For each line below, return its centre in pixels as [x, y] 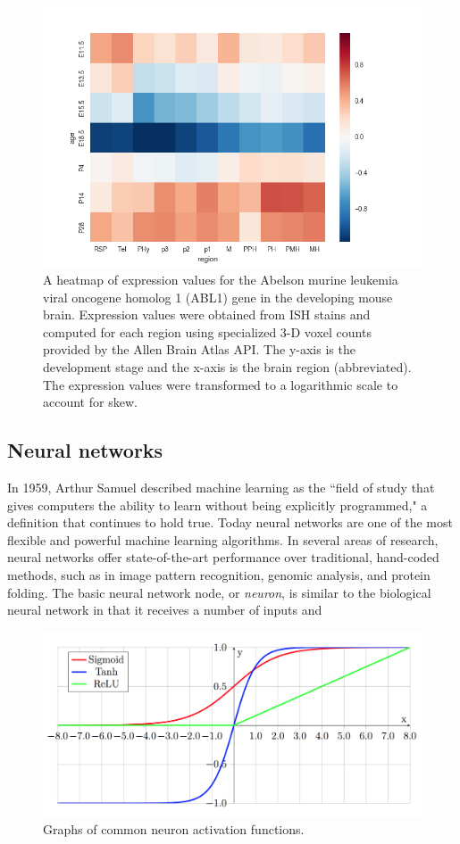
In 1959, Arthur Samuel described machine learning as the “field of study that [221, 488]
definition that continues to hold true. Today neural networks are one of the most [230, 522]
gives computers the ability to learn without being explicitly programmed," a [217, 505]
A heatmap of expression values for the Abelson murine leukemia [221, 280]
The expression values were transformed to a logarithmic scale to [221, 384]
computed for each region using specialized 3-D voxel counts [207, 331]
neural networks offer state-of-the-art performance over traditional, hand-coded [223, 557]
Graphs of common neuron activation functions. [174, 828]
